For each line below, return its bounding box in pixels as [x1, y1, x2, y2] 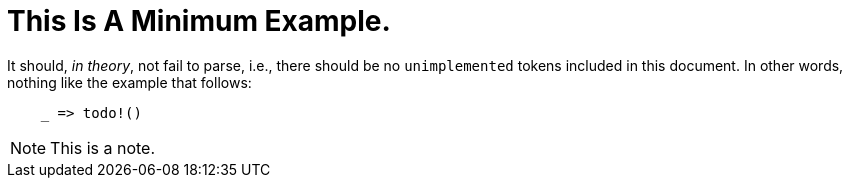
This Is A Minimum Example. [7, 4, 391, 38]
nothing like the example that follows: [7, 73, 252, 91]
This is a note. [50, 137, 156, 158]
